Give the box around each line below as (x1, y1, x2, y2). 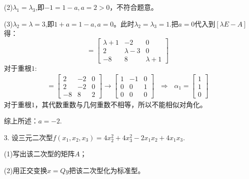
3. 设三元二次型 (4, 132, 53, 142)
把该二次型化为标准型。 (69, 165, 145, 175)
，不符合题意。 (110, 2, 158, 12)
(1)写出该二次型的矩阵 (4, 149, 75, 159)
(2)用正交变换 (4, 165, 47, 175)
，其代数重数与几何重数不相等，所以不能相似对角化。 (35, 99, 207, 109)
